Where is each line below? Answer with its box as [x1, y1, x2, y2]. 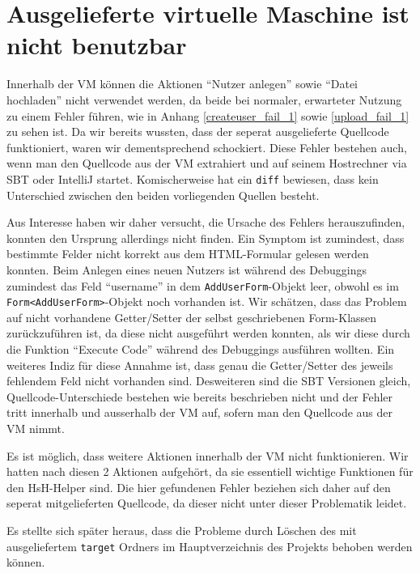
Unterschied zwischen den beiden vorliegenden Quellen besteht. [6, 186, 320, 203]
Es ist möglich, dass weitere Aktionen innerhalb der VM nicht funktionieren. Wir [6, 447, 409, 464]
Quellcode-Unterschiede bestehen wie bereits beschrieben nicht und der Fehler [6, 388, 393, 405]
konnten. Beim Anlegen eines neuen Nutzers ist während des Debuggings [6, 261, 367, 278]
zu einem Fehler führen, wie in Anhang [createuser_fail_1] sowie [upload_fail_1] [6, 107, 409, 124]
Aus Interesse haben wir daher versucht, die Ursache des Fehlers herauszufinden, [6, 214, 405, 231]
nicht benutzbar [6, 28, 187, 62]
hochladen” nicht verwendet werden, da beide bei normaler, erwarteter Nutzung [6, 91, 402, 108]
